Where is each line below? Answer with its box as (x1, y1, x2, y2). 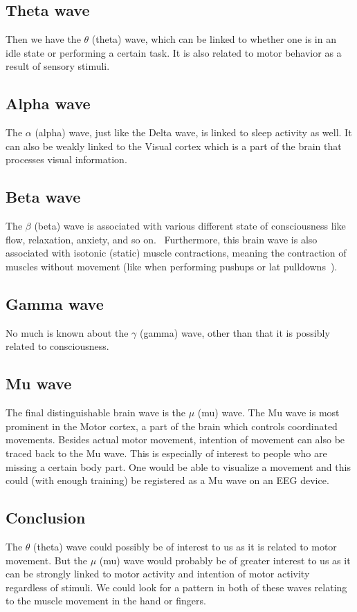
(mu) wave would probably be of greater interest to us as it (99, 553, 351, 567)
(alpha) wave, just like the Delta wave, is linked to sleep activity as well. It (35, 125, 352, 140)
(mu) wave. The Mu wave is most (197, 405, 340, 420)
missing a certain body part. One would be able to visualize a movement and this (6, 459, 351, 474)
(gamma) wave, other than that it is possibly (140, 325, 330, 340)
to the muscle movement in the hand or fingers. (6, 593, 206, 608)
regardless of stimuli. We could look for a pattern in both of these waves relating (6, 579, 347, 594)
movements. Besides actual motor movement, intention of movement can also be (6, 432, 345, 447)
